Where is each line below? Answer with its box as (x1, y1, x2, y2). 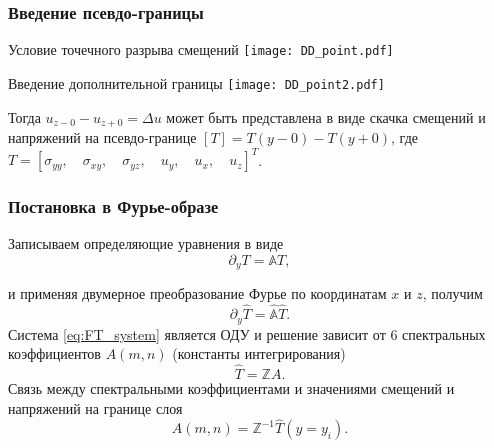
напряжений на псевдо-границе (8, 126, 197, 147)
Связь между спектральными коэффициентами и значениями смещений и (8, 378, 455, 399)
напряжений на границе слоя (8, 397, 183, 418)
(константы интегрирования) (172, 343, 346, 364)
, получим (422, 283, 483, 304)
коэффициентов (8, 343, 101, 364)
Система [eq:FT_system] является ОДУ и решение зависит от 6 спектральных (8, 323, 486, 344)
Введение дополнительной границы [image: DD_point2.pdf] (8, 72, 385, 93)
